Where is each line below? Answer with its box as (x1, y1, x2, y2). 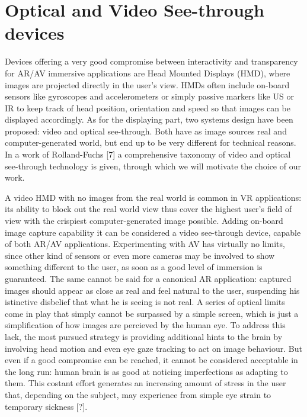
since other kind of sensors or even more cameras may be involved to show (5, 249, 275, 261)
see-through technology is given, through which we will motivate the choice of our (5, 159, 301, 172)
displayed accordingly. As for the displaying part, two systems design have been (5, 113, 293, 126)
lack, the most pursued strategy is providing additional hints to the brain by (5, 330, 283, 342)
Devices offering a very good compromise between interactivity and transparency (5, 55, 298, 68)
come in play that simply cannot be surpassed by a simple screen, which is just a (5, 307, 299, 319)
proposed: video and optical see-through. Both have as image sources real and (5, 124, 287, 137)
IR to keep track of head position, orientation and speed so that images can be (5, 101, 291, 114)
